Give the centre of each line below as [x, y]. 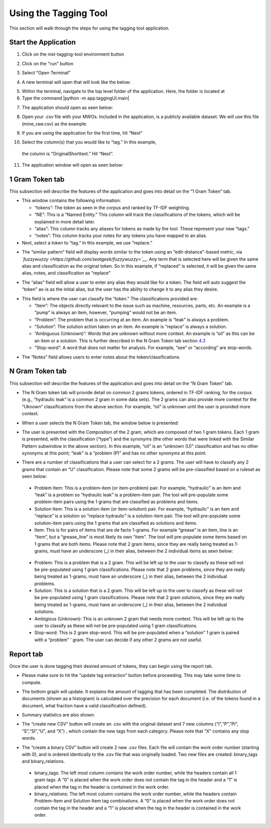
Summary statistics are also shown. [58, 715]
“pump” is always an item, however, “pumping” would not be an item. [106, 313]
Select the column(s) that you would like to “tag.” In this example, [89, 142]
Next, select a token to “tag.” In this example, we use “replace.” [87, 243]
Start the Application [43, 42]
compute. [32, 682]
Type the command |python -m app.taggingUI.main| [76, 98]
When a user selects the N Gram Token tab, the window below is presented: [100, 423]
